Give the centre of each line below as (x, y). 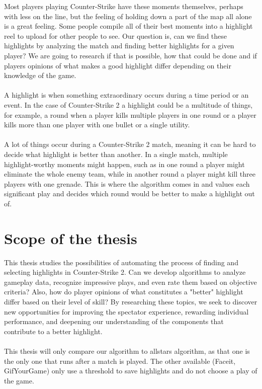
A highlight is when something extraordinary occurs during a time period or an (126, 95)
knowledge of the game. (40, 75)
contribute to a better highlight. (53, 331)
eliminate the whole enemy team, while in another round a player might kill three (130, 174)
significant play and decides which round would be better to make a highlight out (129, 193)
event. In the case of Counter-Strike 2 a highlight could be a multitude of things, (128, 104)
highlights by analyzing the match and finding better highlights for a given (119, 46)
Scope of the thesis (71, 238)
